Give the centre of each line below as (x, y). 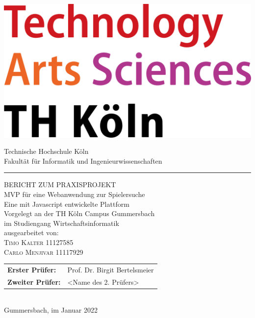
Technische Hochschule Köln (46, 151)
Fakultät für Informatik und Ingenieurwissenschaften (83, 160)
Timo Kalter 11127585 (39, 242)
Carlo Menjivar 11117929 (44, 252)
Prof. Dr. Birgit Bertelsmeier (111, 269)
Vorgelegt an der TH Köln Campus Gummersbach (79, 213)
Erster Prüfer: (32, 269)
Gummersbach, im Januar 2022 (51, 310)
